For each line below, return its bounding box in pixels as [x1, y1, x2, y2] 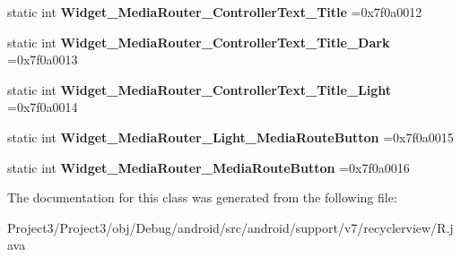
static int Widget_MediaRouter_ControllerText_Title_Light [7, 80, 392, 99]
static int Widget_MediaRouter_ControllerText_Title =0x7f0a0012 [7, 3, 422, 21]
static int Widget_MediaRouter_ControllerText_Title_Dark [7, 32, 390, 51]
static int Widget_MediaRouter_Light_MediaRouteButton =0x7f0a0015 [7, 127, 454, 146]
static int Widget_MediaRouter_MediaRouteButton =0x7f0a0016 [7, 158, 410, 176]
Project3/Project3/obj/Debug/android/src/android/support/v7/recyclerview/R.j [7, 218, 454, 236]
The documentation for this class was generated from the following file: [7, 188, 397, 207]
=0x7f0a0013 [7, 50, 78, 69]
